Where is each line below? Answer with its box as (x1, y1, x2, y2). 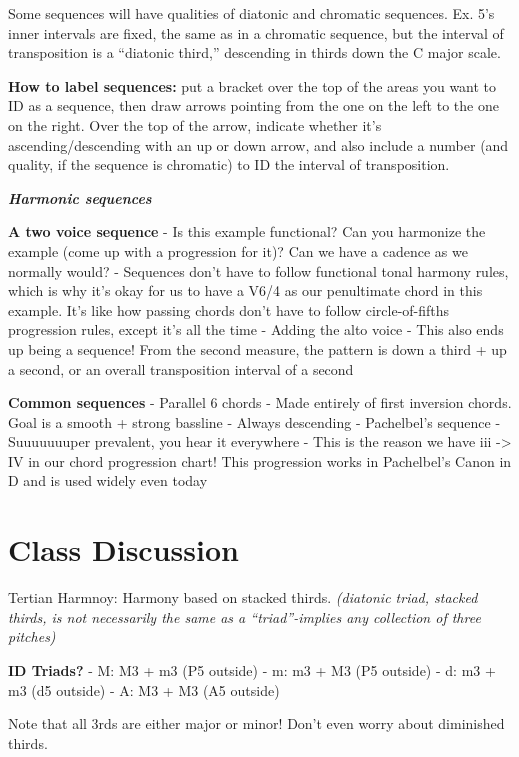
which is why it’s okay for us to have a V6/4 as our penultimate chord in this (8, 280, 483, 301)
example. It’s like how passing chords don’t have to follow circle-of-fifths (8, 299, 450, 320)
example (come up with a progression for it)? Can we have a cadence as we (8, 240, 468, 261)
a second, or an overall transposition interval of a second (8, 358, 354, 379)
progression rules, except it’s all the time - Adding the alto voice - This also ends (8, 319, 504, 340)
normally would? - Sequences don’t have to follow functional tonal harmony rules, (8, 260, 509, 281)
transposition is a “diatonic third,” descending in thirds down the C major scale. (8, 42, 501, 63)
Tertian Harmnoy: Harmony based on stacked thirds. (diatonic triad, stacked (8, 587, 478, 608)
